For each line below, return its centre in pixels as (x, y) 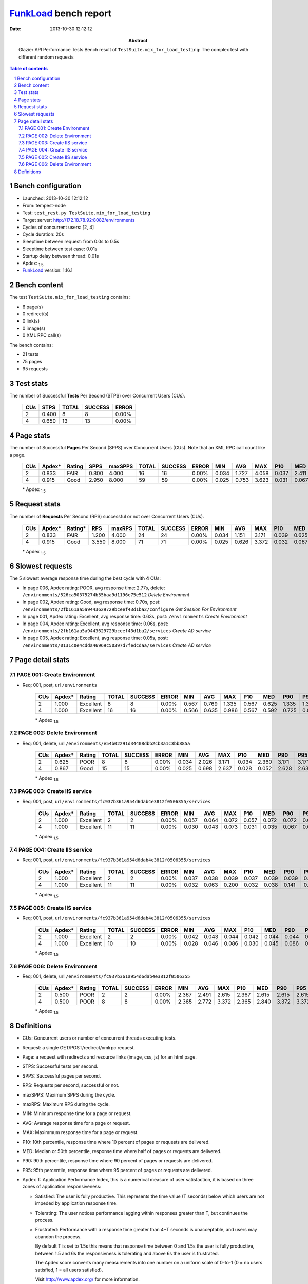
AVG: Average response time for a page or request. (76, 1123)
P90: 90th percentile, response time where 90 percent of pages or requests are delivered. (118, 1161)
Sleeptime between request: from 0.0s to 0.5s (71, 241)
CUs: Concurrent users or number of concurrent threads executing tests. (99, 1038)
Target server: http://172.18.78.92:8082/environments (79, 220)
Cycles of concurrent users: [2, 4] (58, 227)
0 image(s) (34, 328)
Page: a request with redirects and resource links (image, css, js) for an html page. (110, 1057)
